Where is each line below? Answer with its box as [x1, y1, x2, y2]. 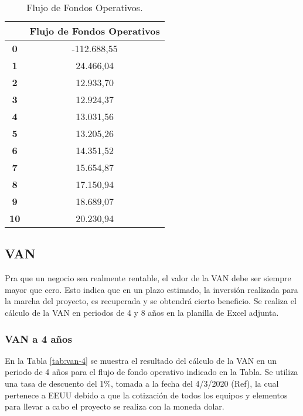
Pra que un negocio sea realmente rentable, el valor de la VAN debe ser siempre [5, 272, 291, 284]
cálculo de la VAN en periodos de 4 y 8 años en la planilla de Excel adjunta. [5, 306, 279, 318]
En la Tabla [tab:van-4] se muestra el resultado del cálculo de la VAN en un [5, 354, 277, 366]
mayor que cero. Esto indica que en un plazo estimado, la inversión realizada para [5, 283, 298, 295]
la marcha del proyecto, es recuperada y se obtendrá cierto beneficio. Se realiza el [5, 295, 297, 307]
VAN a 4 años [5, 331, 72, 346]
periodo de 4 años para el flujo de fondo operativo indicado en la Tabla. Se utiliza [5, 366, 298, 378]
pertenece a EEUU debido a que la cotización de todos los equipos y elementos [5, 388, 288, 401]
